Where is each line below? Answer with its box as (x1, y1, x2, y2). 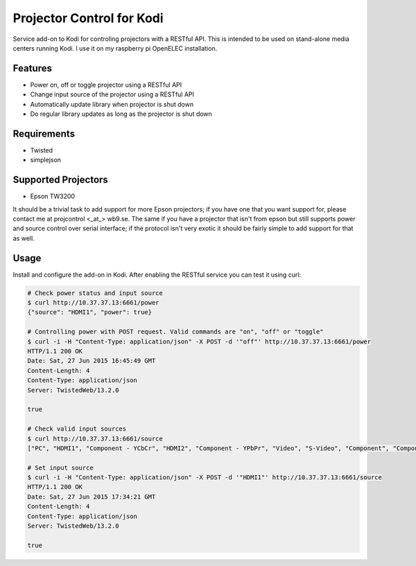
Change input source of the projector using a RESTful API (30, 90, 194, 98)
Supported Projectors (12, 174, 109, 186)
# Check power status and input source (27, 289, 163, 297)
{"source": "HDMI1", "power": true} (27, 309, 153, 316)
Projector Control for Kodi (12, 10, 164, 26)
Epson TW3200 (30, 192, 76, 200)
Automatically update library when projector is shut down (30, 100, 194, 108)
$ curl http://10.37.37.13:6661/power (27, 299, 159, 307)
